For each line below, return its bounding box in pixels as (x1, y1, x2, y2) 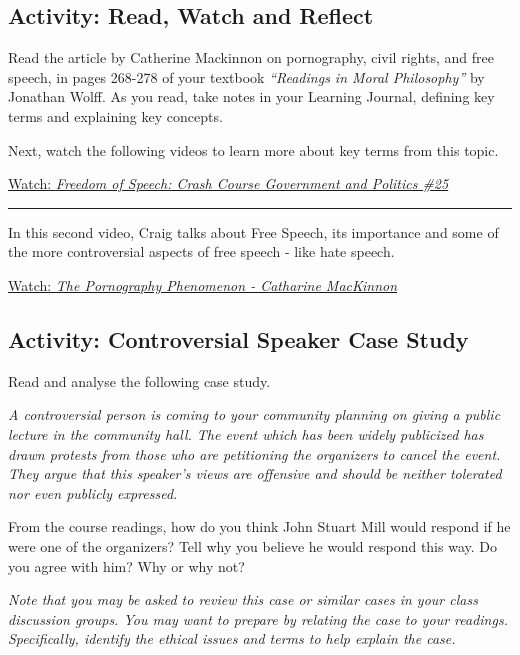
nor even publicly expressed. (8, 482, 178, 503)
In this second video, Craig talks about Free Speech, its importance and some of (8, 221, 499, 242)
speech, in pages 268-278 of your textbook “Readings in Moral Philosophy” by (8, 66, 485, 87)
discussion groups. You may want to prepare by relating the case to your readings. (8, 608, 508, 629)
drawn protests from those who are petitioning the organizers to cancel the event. (8, 443, 501, 464)
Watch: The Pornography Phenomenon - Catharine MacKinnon (8, 274, 398, 295)
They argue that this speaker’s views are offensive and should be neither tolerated (8, 463, 502, 484)
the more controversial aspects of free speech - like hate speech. (8, 241, 395, 262)
